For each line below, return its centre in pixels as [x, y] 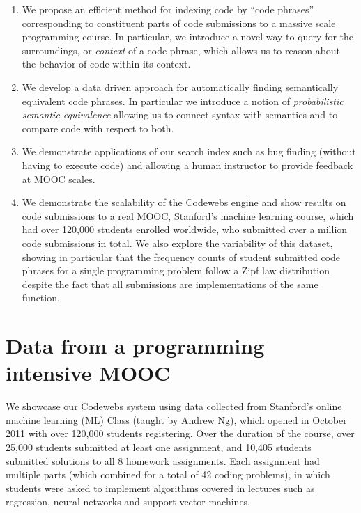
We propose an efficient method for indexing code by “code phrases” [168, 9]
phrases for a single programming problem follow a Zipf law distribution [176, 270]
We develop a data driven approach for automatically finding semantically [180, 87]
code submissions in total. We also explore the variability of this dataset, [177, 243]
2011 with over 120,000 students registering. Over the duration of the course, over [180, 433]
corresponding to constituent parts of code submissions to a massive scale [179, 23]
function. [41, 298]
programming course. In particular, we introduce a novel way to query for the [188, 37]
